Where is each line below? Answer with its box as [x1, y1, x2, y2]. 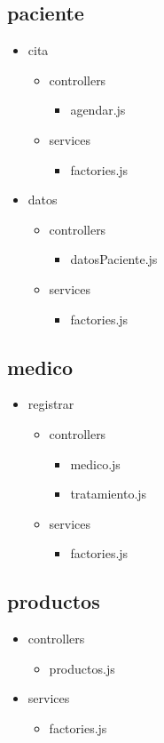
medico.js [70, 454, 121, 473]
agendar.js [70, 100, 126, 119]
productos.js [49, 659, 115, 677]
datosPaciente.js [70, 250, 158, 268]
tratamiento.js [70, 484, 147, 503]
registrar [27, 395, 74, 413]
